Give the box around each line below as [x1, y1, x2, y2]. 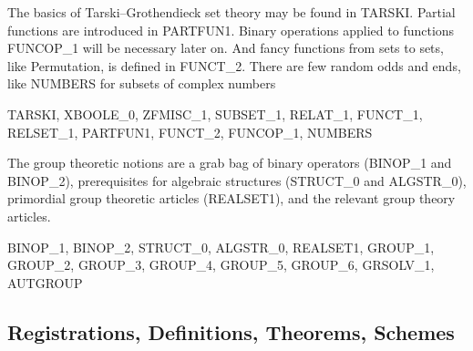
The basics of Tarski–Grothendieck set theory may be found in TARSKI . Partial [7, 3, 456, 21]
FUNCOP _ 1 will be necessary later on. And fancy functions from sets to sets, [7, 38, 444, 57]
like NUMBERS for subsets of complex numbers [7, 74, 276, 93]
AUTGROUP [7, 273, 83, 292]
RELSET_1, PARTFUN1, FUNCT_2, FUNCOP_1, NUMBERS [7, 122, 373, 141]
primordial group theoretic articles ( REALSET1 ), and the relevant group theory [7, 189, 456, 208]
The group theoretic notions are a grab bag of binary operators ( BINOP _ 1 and [7, 153, 452, 172]
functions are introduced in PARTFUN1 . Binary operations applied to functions [7, 20, 455, 39]
